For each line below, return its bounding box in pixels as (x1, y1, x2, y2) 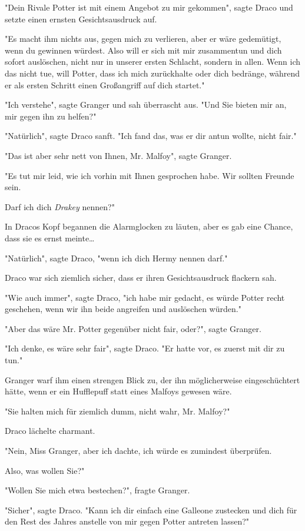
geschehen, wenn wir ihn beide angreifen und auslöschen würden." (5, 303, 241, 315)
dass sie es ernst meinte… (5, 231, 95, 244)
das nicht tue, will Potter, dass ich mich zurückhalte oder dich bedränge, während (5, 67, 300, 79)
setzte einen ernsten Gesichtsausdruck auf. (5, 12, 157, 25)
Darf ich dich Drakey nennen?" (5, 200, 115, 213)
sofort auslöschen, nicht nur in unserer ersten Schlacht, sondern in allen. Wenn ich (5, 55, 300, 68)
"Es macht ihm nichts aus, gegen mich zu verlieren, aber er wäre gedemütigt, (5, 32, 281, 45)
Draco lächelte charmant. (5, 424, 95, 437)
